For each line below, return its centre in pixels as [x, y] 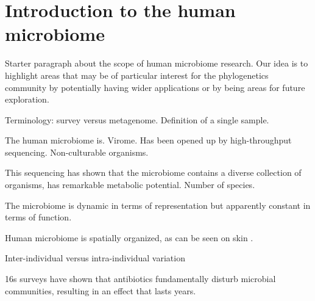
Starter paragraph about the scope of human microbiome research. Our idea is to [157, 63]
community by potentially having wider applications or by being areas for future [155, 87]
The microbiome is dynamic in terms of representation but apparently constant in [158, 205]
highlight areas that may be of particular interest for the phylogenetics [137, 75]
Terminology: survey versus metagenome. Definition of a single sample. [137, 119]
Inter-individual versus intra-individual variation [95, 258]
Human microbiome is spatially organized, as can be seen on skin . [129, 237]
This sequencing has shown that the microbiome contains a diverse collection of [153, 172]
